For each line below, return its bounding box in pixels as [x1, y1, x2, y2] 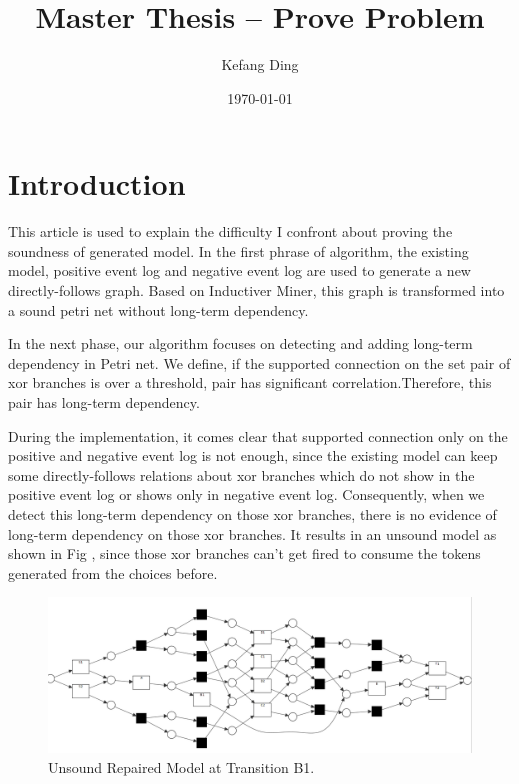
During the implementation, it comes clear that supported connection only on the [8, 425, 508, 446]
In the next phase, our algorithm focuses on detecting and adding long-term [8, 333, 473, 354]
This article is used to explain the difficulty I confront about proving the [8, 221, 453, 242]
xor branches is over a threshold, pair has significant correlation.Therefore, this [8, 372, 492, 393]
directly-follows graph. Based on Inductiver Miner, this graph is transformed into [8, 280, 505, 301]
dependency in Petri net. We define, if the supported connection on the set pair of [8, 352, 511, 373]
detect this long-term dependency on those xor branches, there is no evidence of [8, 503, 497, 524]
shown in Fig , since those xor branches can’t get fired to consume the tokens [8, 543, 481, 564]
